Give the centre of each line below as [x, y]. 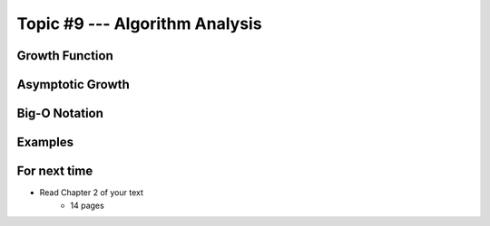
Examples [45, 142]
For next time [55, 171]
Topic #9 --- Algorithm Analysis [139, 24]
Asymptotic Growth [73, 85]
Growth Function [65, 56]
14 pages [87, 205]
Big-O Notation [60, 113]
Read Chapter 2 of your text [92, 193]
